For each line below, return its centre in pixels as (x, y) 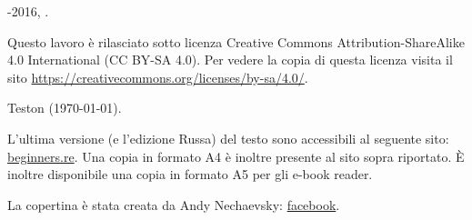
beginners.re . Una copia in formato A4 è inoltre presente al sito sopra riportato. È (236, 156)
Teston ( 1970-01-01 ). (65, 108)
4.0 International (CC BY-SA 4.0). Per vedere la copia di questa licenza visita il (230, 60)
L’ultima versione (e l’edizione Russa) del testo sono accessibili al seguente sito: (228, 138)
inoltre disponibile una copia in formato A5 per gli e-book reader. (190, 174)
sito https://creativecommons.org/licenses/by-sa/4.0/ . (158, 77)
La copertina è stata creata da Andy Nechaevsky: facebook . (174, 204)
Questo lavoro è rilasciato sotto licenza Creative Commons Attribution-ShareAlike (236, 41)
